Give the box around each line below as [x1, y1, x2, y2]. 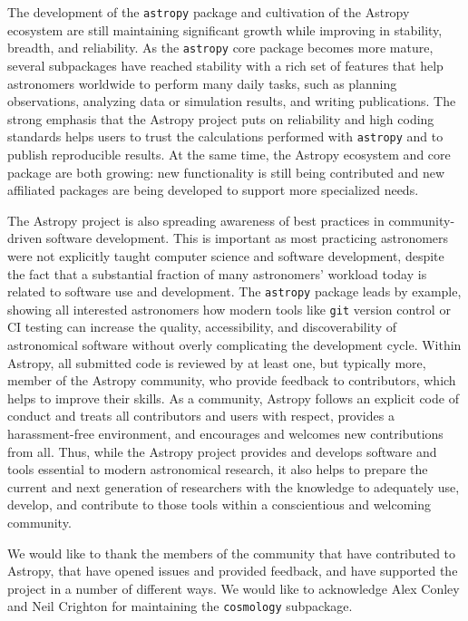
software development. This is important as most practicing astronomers [45, 228, 449, 247]
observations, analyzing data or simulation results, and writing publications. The [7, 92, 456, 111]
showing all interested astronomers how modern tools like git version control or [7, 299, 451, 318]
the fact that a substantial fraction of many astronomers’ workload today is [7, 264, 427, 283]
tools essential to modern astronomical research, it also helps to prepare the [7, 460, 428, 479]
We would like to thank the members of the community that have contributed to [7, 543, 456, 562]
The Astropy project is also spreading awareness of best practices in [7, 210, 385, 229]
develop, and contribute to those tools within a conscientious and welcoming [7, 495, 432, 514]
